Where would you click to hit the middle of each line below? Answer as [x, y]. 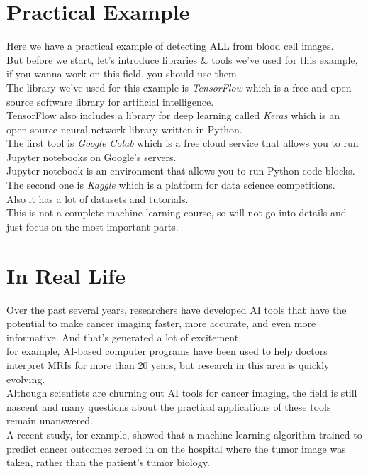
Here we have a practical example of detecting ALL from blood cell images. [170, 46]
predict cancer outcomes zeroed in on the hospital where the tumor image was [176, 448]
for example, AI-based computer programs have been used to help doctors [167, 351]
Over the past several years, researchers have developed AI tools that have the [177, 309]
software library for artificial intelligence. [125, 101]
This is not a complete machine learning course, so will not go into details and [177, 213]
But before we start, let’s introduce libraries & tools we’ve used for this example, [182, 59]
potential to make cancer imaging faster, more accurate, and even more [161, 323]
